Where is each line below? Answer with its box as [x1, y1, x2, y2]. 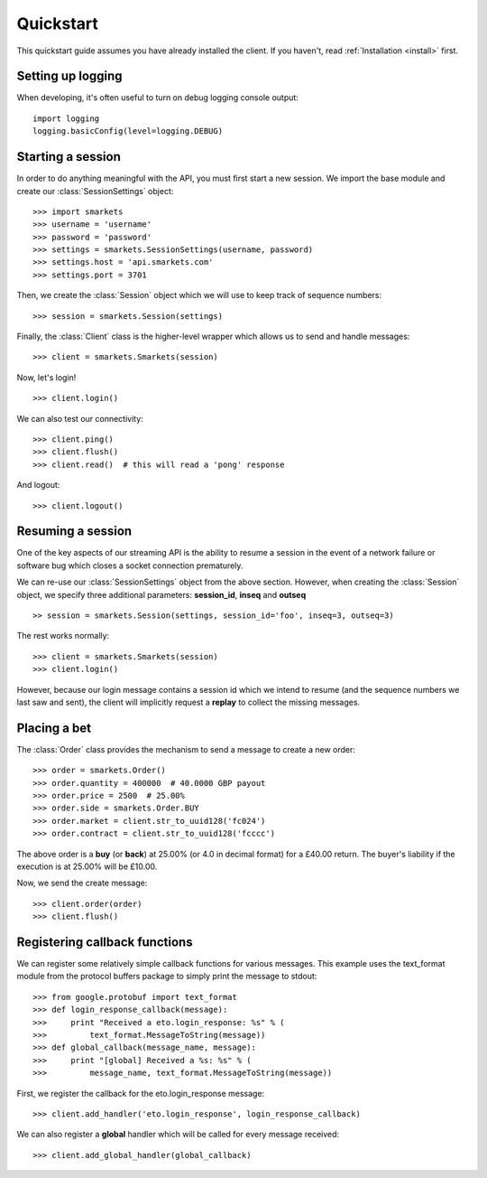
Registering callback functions [16, 935, 193, 949]
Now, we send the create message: [16, 877, 148, 889]
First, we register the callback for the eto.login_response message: [16, 1088, 265, 1099]
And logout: [16, 480, 60, 491]
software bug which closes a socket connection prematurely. [16, 560, 243, 571]
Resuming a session [16, 524, 133, 539]
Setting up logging [16, 69, 123, 84]
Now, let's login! [16, 371, 77, 383]
